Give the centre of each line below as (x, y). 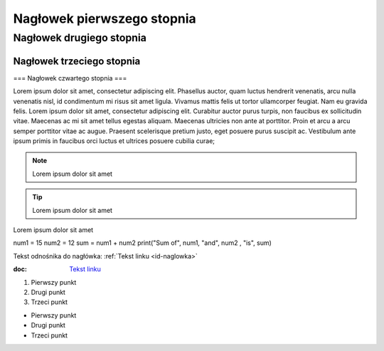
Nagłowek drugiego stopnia (80, 38)
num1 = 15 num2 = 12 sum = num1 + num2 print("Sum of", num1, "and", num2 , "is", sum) (142, 243)
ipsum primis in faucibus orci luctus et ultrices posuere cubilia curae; (114, 141)
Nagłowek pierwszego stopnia (105, 19)
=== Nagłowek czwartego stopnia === (70, 78)
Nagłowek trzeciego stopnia (77, 61)
